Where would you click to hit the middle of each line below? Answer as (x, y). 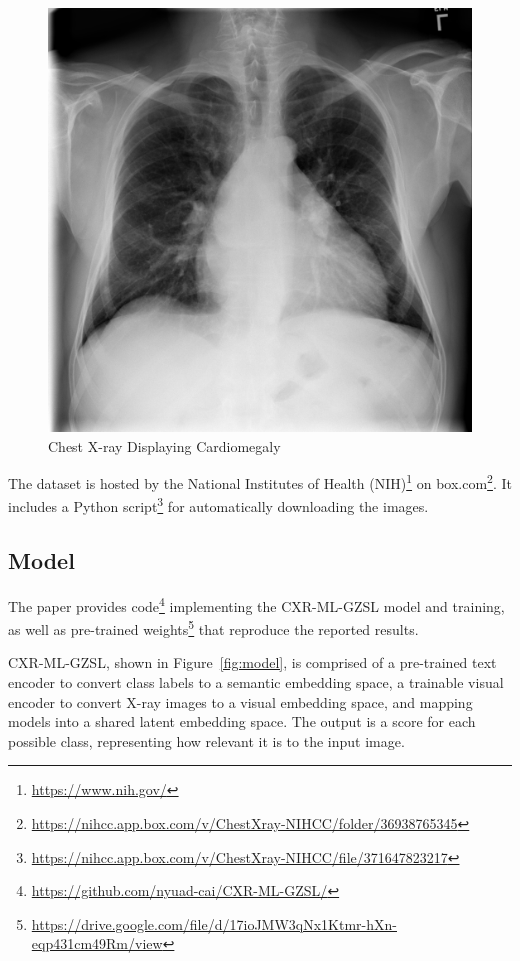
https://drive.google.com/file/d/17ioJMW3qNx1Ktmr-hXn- (214, 923)
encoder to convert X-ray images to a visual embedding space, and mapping (240, 701)
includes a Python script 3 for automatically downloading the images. (218, 505)
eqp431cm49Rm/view (97, 943)
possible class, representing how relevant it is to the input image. (206, 740)
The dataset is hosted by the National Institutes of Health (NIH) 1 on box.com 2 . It (260, 481)
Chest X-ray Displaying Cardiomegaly (164, 445)
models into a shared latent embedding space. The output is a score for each (242, 721)
